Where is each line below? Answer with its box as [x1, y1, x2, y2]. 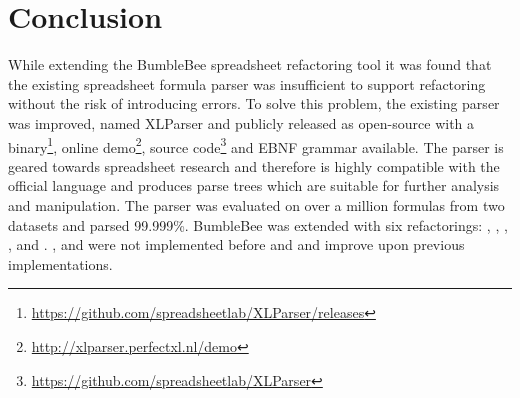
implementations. [8, 253, 113, 274]
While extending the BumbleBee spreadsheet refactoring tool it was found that [8, 54, 492, 75]
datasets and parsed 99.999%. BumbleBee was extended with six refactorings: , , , [8, 214, 508, 235]
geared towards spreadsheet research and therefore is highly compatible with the [8, 155, 500, 176]
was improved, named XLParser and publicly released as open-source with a [8, 112, 475, 133]
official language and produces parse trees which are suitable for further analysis [8, 175, 500, 196]
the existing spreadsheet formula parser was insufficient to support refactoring [8, 73, 486, 94]
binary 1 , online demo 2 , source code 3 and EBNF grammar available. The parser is [8, 133, 504, 157]
